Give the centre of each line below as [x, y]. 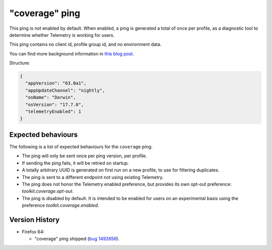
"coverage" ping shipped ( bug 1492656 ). [77, 239]
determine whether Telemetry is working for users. [62, 35]
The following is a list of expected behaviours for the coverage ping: [81, 147]
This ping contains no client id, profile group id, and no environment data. [85, 44]
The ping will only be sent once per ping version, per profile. [84, 156]
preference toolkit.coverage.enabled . [60, 205]
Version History [35, 220]
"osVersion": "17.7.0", [55, 104]
